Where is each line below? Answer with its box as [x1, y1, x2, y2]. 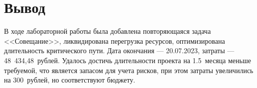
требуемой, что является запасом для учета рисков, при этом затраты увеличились [4, 65, 254, 75]
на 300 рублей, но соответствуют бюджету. [4, 75, 135, 85]
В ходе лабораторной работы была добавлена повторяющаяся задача [4, 26, 211, 36]
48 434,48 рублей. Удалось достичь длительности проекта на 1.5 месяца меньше [4, 55, 251, 65]
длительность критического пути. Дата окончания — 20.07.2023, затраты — [4, 45, 235, 56]
